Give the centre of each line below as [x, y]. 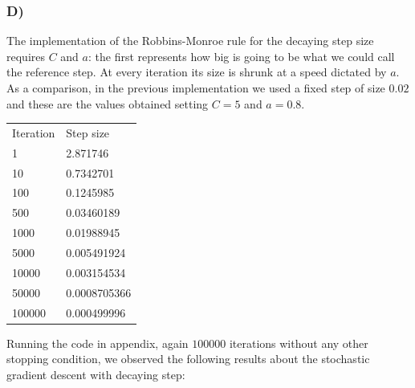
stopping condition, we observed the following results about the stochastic [188, 359]
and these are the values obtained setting [108, 103]
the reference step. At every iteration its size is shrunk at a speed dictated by [197, 72]
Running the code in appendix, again [98, 343]
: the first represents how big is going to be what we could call [241, 56]
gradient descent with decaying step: [96, 374]
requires [26, 56]
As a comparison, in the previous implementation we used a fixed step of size [196, 88]
